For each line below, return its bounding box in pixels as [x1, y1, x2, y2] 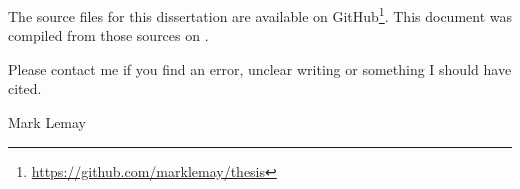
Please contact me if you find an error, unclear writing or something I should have [8, 58, 512, 79]
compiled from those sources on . [8, 25, 209, 46]
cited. [8, 78, 42, 99]
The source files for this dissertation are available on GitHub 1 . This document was [8, 3, 513, 26]
